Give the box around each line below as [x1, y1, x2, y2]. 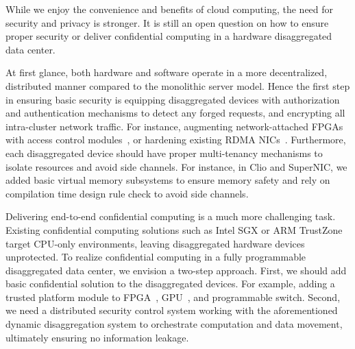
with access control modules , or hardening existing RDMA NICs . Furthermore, [5, 132, 346, 147]
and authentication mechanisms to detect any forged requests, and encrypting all [5, 106, 345, 120]
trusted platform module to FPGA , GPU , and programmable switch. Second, [5, 289, 341, 304]
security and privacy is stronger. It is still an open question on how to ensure [5, 15, 329, 29]
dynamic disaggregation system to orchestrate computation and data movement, [5, 317, 343, 331]
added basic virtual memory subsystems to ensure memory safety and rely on [5, 173, 330, 187]
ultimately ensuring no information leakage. [5, 330, 189, 344]
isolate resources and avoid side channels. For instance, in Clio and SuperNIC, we [5, 159, 347, 173]
